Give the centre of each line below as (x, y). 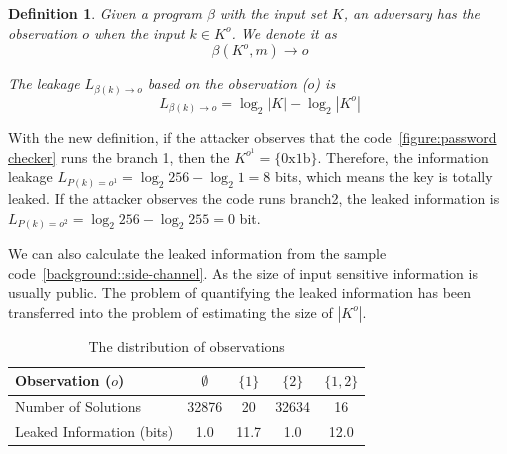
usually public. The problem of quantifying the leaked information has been (240, 292)
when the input (139, 32)
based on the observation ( (227, 83)
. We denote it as (284, 32)
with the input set (273, 13)
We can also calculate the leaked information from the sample (197, 253)
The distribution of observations (186, 345)
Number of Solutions (78, 406)
